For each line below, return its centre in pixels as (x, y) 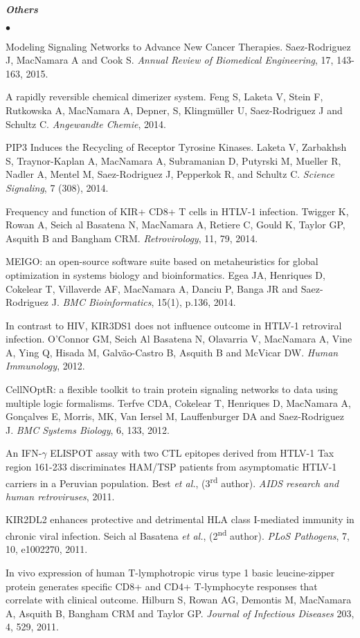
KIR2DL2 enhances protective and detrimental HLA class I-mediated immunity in (180, 519)
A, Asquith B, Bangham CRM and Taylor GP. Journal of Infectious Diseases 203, (180, 613)
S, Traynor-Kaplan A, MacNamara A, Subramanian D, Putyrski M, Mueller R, (173, 160)
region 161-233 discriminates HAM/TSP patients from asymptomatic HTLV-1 (171, 467)
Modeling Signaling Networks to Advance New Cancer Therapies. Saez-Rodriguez (178, 46)
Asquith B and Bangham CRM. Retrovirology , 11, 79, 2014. (132, 238)
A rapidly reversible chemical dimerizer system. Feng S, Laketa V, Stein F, (164, 97)
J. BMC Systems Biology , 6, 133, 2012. (88, 429)
